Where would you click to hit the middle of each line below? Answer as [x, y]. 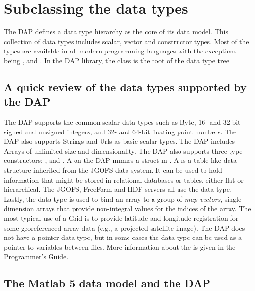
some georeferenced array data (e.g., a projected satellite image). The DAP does [125, 227]
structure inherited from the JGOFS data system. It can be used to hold [113, 170]
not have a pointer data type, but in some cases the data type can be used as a [123, 237]
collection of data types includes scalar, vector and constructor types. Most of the [127, 41]
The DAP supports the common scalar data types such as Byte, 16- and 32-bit [122, 122]
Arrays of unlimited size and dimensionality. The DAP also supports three [115, 150]
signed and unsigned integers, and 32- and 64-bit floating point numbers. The [120, 131]
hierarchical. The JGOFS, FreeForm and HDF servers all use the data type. [118, 189]
